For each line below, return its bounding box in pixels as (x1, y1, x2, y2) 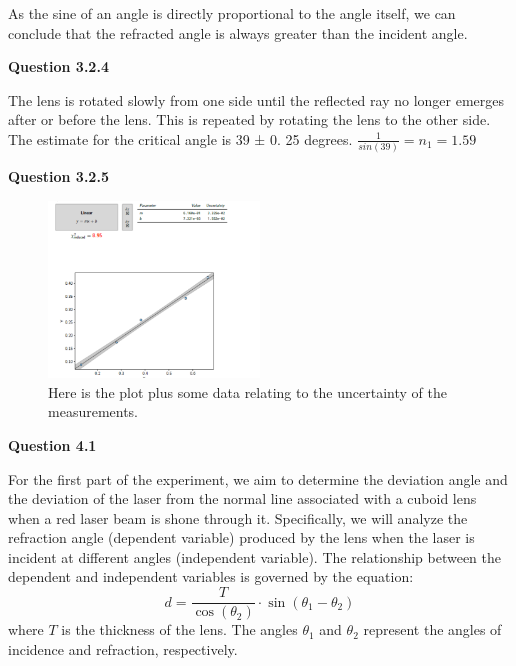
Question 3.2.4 (8, 56, 109, 77)
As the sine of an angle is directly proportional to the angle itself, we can (8, 3, 456, 23)
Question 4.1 (8, 434, 97, 455)
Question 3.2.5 (8, 166, 109, 187)
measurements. (48, 401, 139, 422)
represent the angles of (363, 619, 502, 640)
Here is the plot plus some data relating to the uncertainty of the (48, 381, 447, 402)
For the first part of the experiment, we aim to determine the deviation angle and (8, 468, 508, 489)
